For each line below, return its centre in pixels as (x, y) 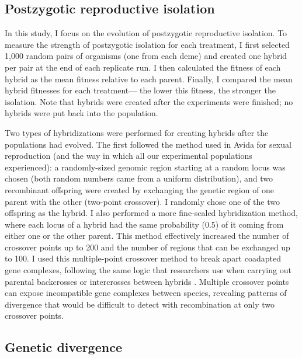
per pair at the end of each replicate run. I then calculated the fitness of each (143, 67)
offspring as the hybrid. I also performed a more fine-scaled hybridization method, (151, 213)
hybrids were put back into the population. (81, 113)
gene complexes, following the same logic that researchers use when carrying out (148, 270)
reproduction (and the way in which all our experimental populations (129, 156)
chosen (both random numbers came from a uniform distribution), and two (139, 178)
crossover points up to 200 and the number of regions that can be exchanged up (147, 247)
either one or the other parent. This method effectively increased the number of (147, 236)
